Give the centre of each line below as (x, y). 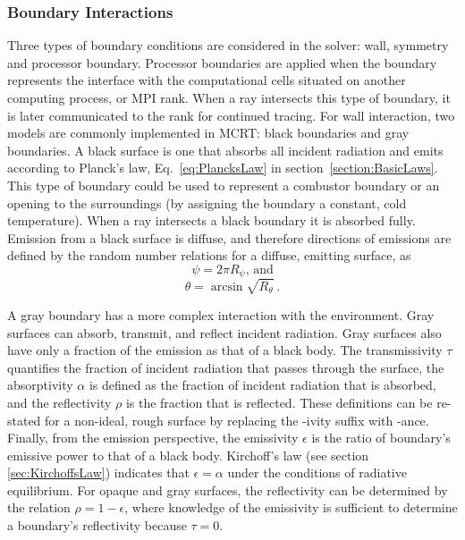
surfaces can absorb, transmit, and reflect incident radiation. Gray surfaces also (224, 332)
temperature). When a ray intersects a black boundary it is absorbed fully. (211, 220)
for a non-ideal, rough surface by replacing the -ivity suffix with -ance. (237, 420)
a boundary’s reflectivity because (97, 525)
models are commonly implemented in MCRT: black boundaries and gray (208, 133)
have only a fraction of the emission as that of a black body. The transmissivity (225, 350)
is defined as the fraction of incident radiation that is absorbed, (262, 385)
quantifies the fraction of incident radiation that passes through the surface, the (226, 367)
